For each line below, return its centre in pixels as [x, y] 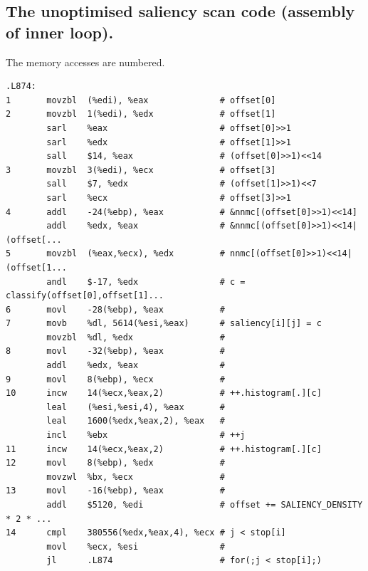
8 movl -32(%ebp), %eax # [115, 351]
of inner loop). [60, 32]
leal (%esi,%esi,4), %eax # [136, 407]
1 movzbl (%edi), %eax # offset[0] [141, 100]
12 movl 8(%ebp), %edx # [115, 463]
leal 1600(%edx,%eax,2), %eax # [136, 421]
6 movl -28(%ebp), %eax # [115, 309]
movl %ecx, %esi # [136, 546]
